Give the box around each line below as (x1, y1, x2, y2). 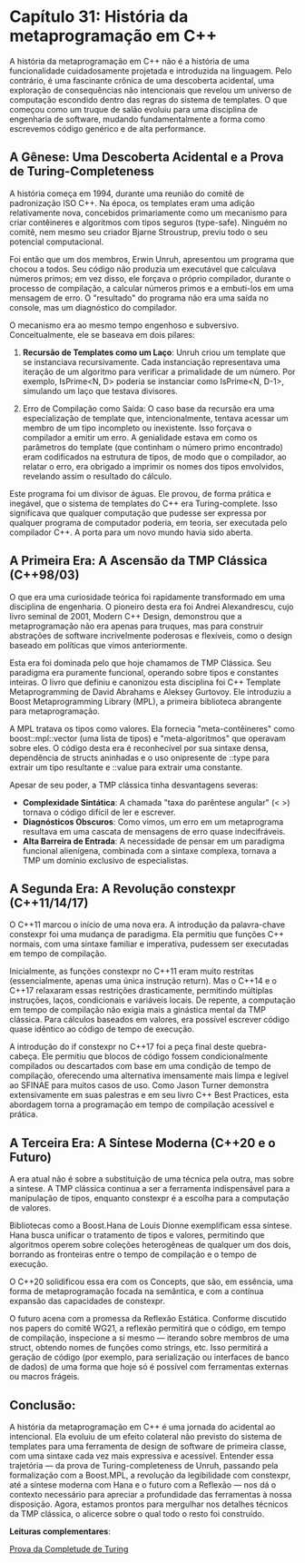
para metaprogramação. (9, 706, 100, 717)
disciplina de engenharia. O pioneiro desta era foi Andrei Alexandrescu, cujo (9, 601, 294, 612)
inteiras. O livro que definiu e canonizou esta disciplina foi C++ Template (9, 677, 281, 688)
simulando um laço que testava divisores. (22, 385, 179, 396)
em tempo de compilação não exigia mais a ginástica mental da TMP (9, 1004, 266, 1015)
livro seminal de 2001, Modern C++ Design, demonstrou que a (9, 610, 242, 621)
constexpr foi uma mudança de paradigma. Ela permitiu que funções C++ (9, 929, 284, 940)
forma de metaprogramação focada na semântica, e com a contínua (9, 1286, 264, 1297)
